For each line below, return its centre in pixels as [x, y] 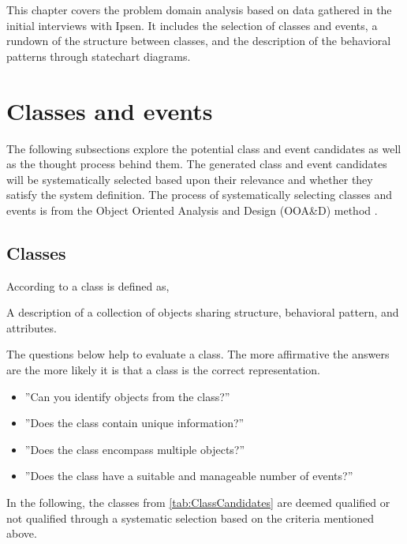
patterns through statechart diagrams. [99, 56]
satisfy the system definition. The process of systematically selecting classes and [199, 195]
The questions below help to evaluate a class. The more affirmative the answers [198, 354]
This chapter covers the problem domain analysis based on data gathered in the [199, 9]
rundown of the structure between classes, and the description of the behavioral [199, 41]
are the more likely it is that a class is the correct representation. [164, 370]
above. [22, 533]
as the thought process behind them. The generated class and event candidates [197, 164]
